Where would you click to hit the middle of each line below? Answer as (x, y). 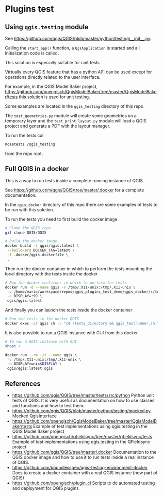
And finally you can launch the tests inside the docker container (69, 310)
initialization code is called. (32, 53)
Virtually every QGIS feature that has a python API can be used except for (79, 72)
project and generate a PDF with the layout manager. (58, 126)
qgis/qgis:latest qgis (30, 368)
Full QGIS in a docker (37, 169)
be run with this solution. (30, 209)
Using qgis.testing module (47, 27)
